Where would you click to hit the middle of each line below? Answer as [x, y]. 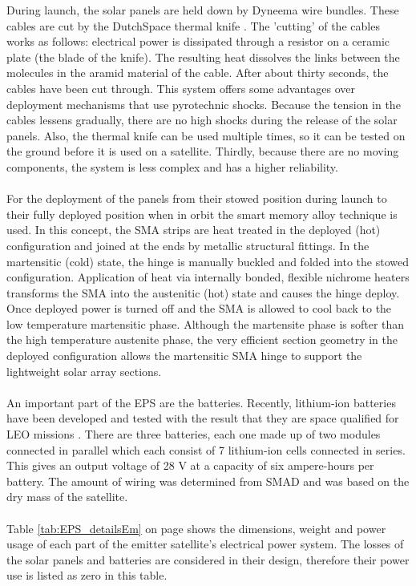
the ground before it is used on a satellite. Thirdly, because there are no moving [203, 151]
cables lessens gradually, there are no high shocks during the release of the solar [202, 120]
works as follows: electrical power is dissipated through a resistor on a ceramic [198, 41]
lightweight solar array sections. [84, 371]
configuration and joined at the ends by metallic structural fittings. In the [188, 245]
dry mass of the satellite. [67, 497]
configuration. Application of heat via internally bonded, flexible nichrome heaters [208, 277]
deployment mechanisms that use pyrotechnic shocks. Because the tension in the [204, 104]
